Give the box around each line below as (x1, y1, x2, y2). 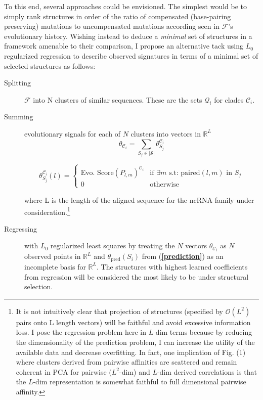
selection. (24, 281, 53, 292)
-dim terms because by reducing (153, 327, 252, 337)
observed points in (24, 251, 81, 261)
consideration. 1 (24, 205, 70, 217)
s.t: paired (168, 169, 200, 176)
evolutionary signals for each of (24, 128, 121, 139)
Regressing (4, 223, 37, 234)
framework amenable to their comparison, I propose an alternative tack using (4, 40, 243, 51)
